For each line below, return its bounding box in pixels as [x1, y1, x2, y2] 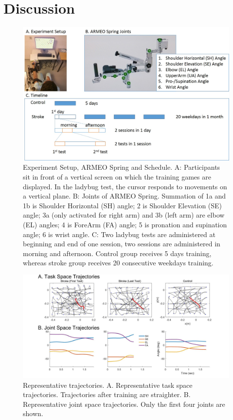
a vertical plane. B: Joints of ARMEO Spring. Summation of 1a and [23, 191, 226, 201]
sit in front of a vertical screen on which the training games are [23, 172, 211, 181]
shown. [23, 408, 43, 419]
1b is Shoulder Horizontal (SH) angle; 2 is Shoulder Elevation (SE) [23, 200, 222, 210]
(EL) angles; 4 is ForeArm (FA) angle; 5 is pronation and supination [23, 219, 227, 229]
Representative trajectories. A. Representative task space [23, 380, 193, 390]
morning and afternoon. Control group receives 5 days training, [23, 248, 212, 258]
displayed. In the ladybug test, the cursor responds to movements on [23, 181, 227, 191]
